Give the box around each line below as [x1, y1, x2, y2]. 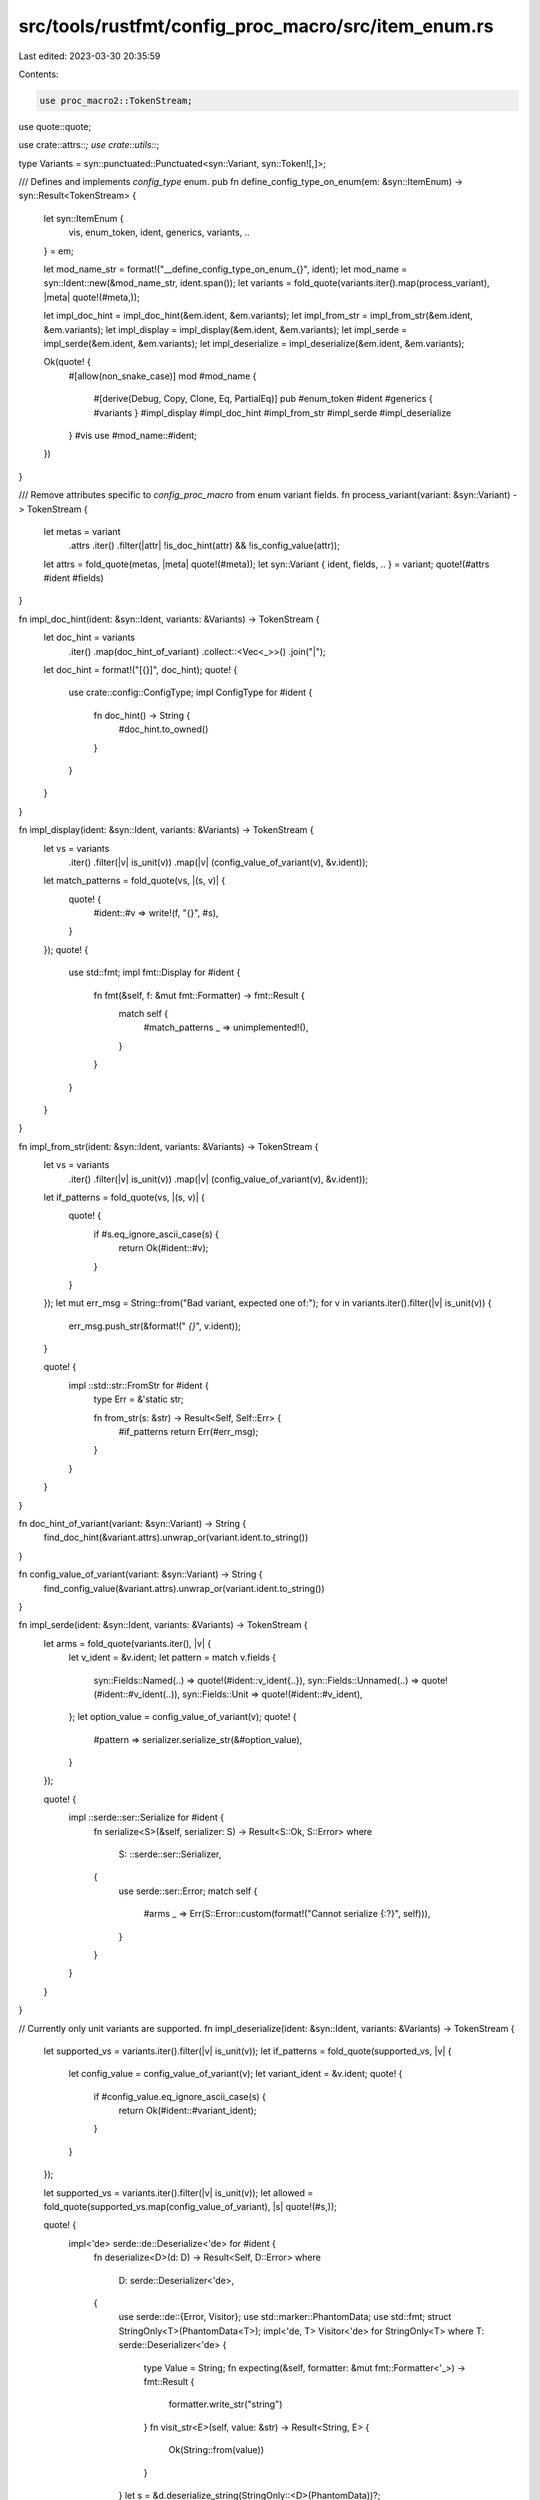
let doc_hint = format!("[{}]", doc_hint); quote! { [43, 664, 238, 676]
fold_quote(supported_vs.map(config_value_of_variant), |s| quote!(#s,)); [43, 2201, 337, 2213]
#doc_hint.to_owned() [118, 723, 209, 735]
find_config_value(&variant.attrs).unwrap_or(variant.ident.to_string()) [43, 1582, 325, 1594]
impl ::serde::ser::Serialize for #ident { [68, 1811, 225, 1824]
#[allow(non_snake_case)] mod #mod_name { [68, 370, 257, 382]
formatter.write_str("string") [168, 2398, 283, 2410]
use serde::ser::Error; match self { [118, 1885, 258, 1897]
